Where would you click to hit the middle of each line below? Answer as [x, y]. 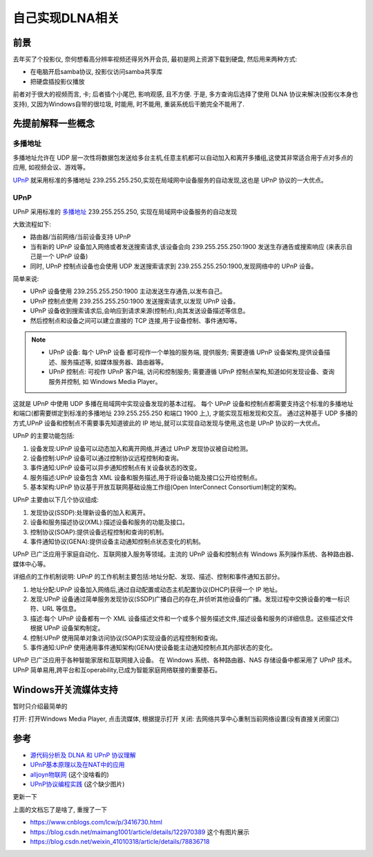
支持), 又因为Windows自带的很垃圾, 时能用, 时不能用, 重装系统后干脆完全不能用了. [129, 104]
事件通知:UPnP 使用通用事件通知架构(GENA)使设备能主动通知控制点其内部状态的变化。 [153, 647]
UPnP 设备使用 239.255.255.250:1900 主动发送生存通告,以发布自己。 [128, 291]
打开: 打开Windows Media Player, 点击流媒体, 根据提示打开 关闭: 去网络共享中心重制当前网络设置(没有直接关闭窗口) [176, 719]
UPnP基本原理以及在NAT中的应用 [77, 765]
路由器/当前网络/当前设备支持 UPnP [80, 237]
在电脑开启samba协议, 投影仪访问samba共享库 [96, 72]
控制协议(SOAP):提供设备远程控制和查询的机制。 [99, 532]
